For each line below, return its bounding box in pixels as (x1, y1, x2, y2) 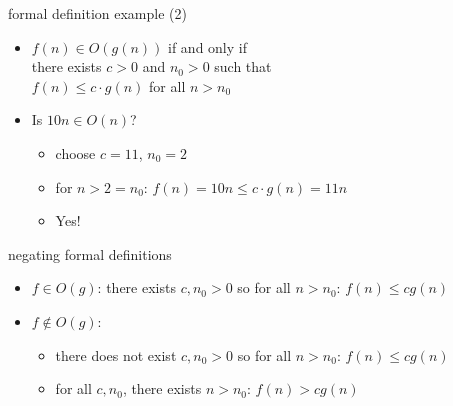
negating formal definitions (8, 243, 172, 264)
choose (55, 142, 96, 163)
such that (214, 56, 272, 77)
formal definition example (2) (8, 3, 187, 23)
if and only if (168, 36, 247, 57)
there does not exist (55, 344, 177, 365)
